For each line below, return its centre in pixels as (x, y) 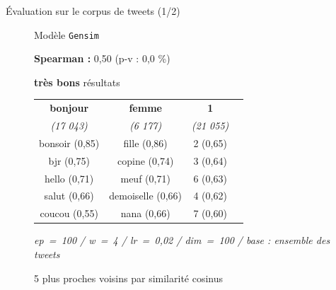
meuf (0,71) (145, 178)
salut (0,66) (69, 196)
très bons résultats (77, 82)
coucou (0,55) (69, 213)
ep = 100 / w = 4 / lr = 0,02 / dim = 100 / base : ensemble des (182, 240)
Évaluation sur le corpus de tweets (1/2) (93, 11)
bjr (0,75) (69, 160)
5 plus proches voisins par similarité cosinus (129, 278)
